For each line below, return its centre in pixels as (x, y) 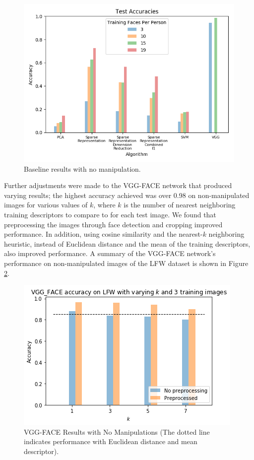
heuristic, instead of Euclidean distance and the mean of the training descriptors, (127, 243)
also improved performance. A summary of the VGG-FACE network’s (110, 253)
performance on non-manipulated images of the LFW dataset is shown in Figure (126, 263)
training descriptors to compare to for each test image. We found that (110, 214)
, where (104, 205)
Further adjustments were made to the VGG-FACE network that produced (118, 185)
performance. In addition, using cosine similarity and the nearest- (103, 234)
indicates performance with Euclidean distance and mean (111, 441)
